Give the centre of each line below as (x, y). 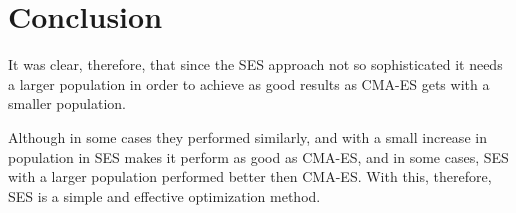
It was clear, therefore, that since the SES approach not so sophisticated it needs (255, 64)
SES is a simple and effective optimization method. (164, 195)
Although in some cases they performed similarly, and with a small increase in (247, 136)
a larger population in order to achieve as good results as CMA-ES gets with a (249, 83)
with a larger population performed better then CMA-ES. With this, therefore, (250, 176)
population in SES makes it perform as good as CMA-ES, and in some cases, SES (258, 156)
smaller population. (67, 103)
